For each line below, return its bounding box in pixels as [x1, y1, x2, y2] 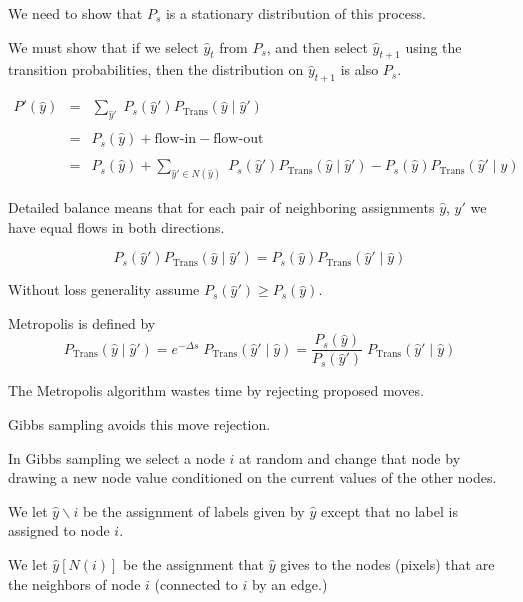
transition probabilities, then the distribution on [8, 59, 304, 80]
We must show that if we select [8, 36, 199, 57]
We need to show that [8, 3, 143, 23]
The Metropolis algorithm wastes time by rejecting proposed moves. [8, 380, 424, 401]
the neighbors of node [8, 573, 141, 594]
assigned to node [8, 520, 110, 541]
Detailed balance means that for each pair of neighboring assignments [8, 197, 435, 217]
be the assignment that [123, 554, 265, 574]
